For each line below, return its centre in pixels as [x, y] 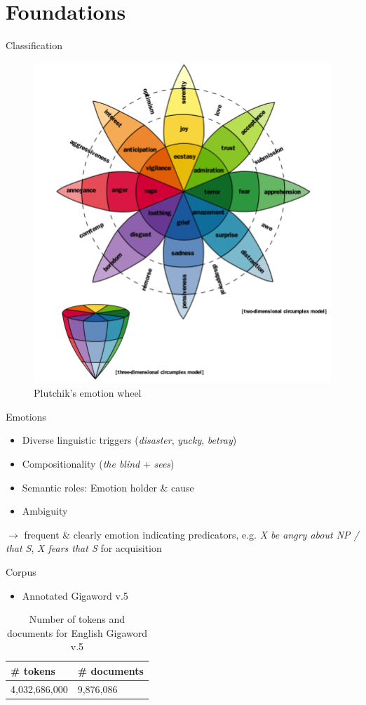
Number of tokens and [77, 619]
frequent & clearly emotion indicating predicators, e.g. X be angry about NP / [191, 534]
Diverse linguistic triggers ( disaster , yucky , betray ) [129, 440]
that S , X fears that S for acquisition [84, 548]
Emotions [26, 416]
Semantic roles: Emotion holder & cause [108, 487]
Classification [34, 45]
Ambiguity [45, 511]
